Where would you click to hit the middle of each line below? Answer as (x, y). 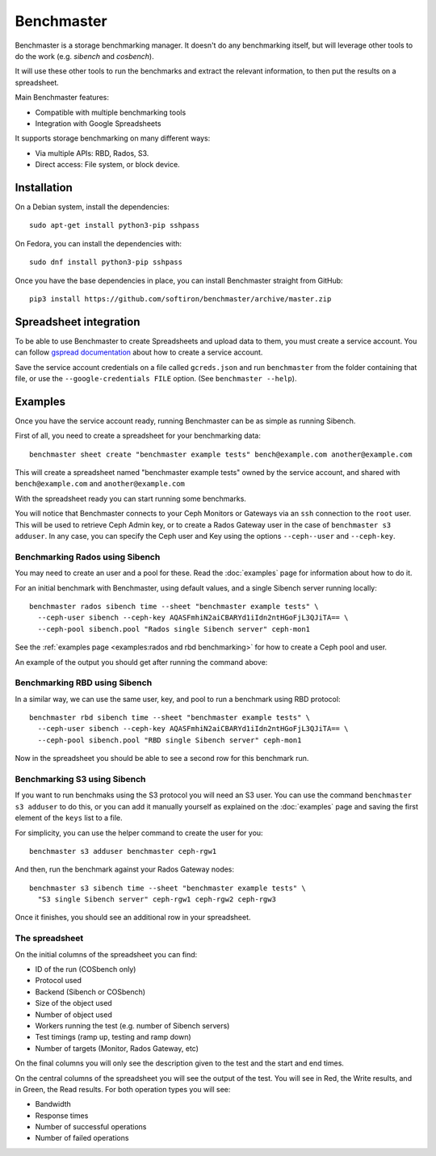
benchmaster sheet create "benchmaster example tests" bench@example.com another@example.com (221, 454)
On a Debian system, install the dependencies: (92, 207)
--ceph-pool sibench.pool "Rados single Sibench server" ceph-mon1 (174, 629)
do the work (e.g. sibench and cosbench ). (84, 56)
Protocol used (59, 981)
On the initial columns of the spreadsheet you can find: (106, 954)
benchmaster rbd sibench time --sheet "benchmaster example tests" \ (170, 718)
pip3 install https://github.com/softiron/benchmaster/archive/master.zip (180, 298)
